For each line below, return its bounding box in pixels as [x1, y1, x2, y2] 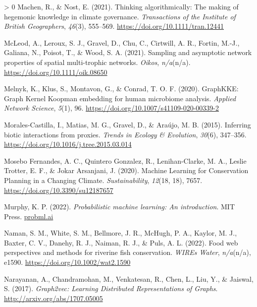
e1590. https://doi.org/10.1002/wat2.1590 [4, 257, 131, 267]
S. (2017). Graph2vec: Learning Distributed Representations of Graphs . [4, 283, 218, 294]
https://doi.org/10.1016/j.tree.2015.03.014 [4, 139, 132, 149]
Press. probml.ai [4, 211, 53, 221]
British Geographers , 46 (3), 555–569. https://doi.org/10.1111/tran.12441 [4, 21, 224, 31]
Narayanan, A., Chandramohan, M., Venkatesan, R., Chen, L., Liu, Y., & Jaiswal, [4, 273, 254, 284]
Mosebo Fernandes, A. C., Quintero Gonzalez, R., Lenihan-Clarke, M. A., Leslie [4, 155, 247, 166]
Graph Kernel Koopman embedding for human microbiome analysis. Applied [4, 93, 236, 103]
